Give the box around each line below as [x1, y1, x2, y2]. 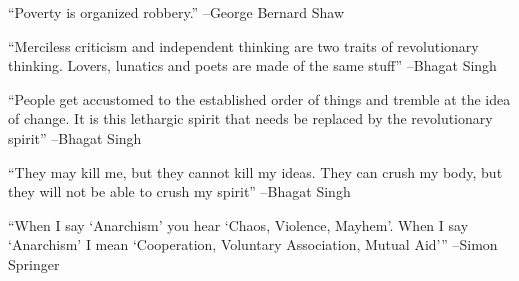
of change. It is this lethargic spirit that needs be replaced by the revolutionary [8, 108, 493, 129]
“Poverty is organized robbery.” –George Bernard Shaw [8, 2, 345, 22]
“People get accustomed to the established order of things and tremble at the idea [8, 88, 511, 109]
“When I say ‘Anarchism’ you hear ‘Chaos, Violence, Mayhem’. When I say [8, 214, 469, 235]
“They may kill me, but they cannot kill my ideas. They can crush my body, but [8, 161, 503, 182]
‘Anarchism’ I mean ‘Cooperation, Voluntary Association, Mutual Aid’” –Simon [8, 234, 498, 255]
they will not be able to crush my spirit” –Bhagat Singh [8, 181, 351, 202]
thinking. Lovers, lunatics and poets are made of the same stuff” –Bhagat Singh [8, 55, 497, 76]
